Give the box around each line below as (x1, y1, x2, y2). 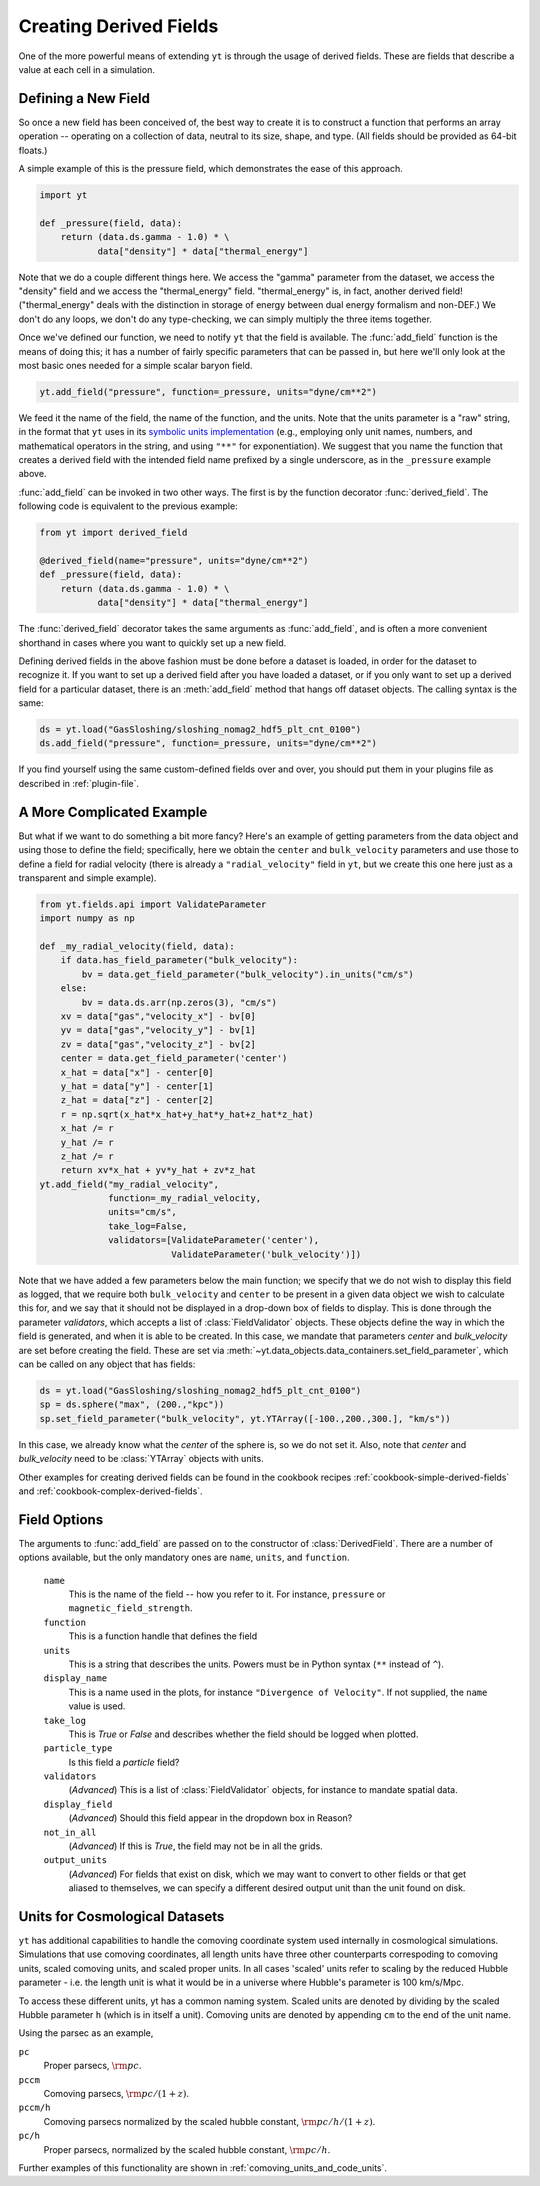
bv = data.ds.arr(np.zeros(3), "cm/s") (81, 996, 277, 1008)
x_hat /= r (60, 1123, 114, 1134)
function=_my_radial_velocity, (108, 1193, 262, 1204)
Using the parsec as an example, (18, 2027, 154, 2039)
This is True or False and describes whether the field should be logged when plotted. (68, 1728, 419, 1740)
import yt (39, 190, 88, 200)
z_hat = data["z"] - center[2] (60, 1095, 214, 1106)
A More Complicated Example (18, 803, 208, 820)
